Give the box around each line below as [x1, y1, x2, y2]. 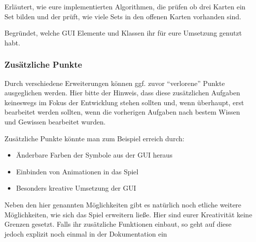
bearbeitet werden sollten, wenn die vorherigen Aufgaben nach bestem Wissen [4, 107, 240, 117]
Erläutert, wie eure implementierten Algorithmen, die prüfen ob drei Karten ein [4, 1, 246, 11]
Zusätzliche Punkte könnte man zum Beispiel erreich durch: [4, 133, 184, 143]
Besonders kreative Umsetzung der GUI [16, 183, 136, 193]
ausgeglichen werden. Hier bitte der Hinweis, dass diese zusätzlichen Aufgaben [4, 87, 240, 98]
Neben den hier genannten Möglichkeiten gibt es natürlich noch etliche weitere [4, 199, 242, 209]
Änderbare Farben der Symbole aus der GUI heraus [16, 150, 173, 160]
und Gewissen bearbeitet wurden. [4, 116, 106, 126]
